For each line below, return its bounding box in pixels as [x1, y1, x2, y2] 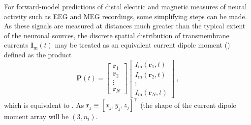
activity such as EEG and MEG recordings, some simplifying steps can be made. [4, 11, 247, 21]
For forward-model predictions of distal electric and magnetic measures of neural [4, 1, 247, 11]
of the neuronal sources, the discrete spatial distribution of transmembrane [4, 30, 229, 40]
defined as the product [4, 49, 72, 59]
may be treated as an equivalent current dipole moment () [55, 40, 230, 50]
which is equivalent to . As [4, 100, 84, 110]
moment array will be [4, 111, 69, 122]
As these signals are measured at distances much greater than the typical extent [4, 21, 246, 31]
